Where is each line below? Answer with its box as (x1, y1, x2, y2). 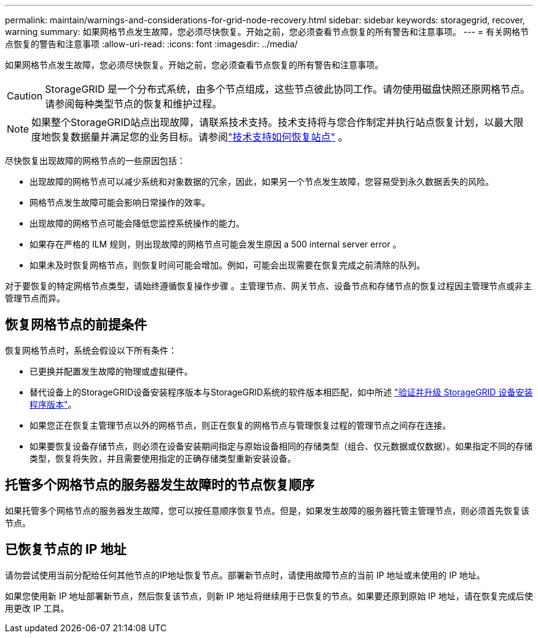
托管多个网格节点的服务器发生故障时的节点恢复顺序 (5, 477, 314, 493)
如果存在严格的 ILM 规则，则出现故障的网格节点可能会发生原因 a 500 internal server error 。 (29, 239, 402, 249)
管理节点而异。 (5, 293, 65, 303)
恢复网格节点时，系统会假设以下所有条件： (5, 344, 177, 356)
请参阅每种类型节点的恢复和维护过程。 (45, 98, 222, 110)
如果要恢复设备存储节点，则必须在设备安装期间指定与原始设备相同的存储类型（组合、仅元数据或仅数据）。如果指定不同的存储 (29, 440, 532, 451)
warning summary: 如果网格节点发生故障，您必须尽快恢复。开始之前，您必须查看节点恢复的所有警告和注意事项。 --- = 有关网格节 (5, 26, 529, 37)
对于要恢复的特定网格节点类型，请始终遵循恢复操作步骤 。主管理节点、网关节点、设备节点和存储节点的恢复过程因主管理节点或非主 (5, 281, 532, 291)
